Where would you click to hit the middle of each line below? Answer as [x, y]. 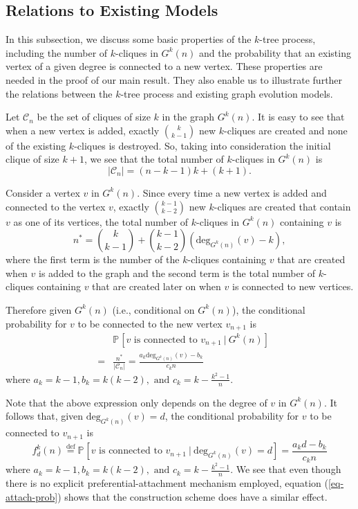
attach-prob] [32, 496]
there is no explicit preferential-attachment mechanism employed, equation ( [167, 483]
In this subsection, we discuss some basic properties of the [129, 39]
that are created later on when [157, 286]
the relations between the [59, 93]
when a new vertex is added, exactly [83, 130]
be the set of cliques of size [94, 117]
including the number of [57, 52]
